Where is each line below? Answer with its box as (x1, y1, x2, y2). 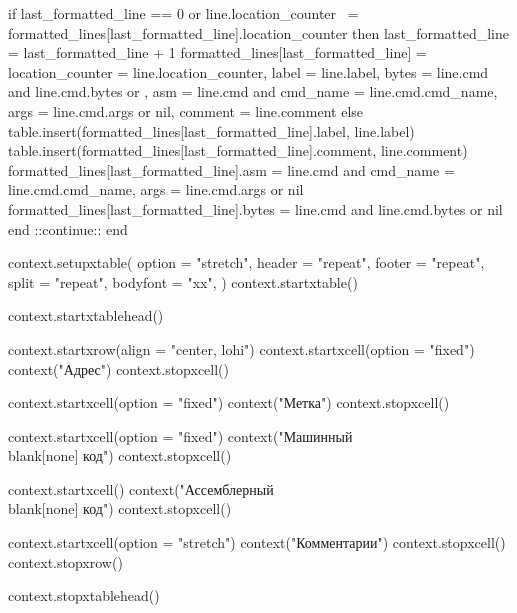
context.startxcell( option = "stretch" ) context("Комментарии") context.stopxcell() (8, 532, 506, 553)
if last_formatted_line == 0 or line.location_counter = (8, 3, 359, 23)
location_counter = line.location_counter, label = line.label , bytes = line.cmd (8, 61, 489, 82)
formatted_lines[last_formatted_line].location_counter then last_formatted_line (8, 22, 509, 43)
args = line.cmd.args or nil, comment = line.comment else (8, 100, 364, 121)
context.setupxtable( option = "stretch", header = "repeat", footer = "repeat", (8, 252, 485, 273)
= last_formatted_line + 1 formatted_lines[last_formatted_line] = (8, 42, 427, 63)
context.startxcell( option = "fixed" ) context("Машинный (8, 425, 353, 446)
